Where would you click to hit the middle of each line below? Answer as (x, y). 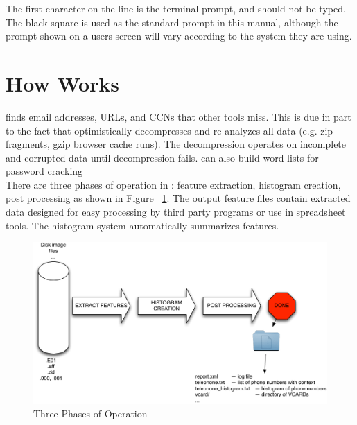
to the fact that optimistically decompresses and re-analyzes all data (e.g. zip (169, 130)
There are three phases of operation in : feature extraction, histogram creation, (173, 184)
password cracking (44, 171)
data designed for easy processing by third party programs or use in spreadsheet (176, 212)
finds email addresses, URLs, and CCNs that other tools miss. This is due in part (178, 116)
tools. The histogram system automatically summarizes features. (142, 225)
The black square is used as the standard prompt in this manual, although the (172, 22)
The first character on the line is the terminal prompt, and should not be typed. (176, 8)
